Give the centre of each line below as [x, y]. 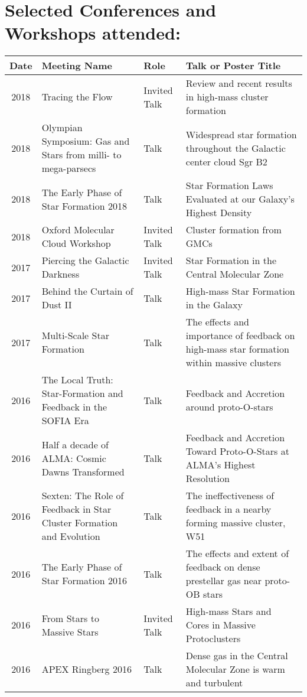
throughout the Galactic [236, 148]
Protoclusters [213, 639]
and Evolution [71, 536]
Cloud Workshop [76, 243]
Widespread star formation [241, 134]
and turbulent [214, 683]
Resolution [208, 478]
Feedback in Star [76, 509]
